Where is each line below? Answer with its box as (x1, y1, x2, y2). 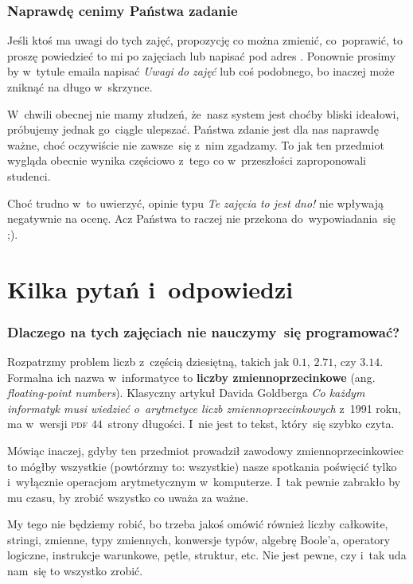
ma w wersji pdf (7, 415, 88, 432)
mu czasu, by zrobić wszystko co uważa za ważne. (7, 489, 249, 505)
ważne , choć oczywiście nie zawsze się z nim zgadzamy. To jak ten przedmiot (7, 136, 384, 153)
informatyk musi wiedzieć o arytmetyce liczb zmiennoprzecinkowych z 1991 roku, (7, 399, 401, 416)
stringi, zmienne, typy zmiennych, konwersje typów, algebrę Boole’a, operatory (7, 531, 391, 547)
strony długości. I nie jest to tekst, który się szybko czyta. (107, 415, 395, 432)
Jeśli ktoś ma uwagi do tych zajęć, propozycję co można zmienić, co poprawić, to (7, 32, 403, 49)
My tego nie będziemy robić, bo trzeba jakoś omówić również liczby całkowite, (7, 516, 388, 532)
